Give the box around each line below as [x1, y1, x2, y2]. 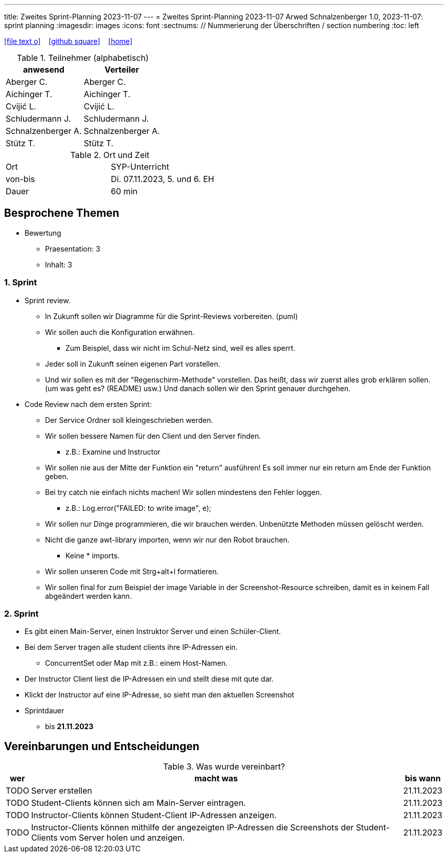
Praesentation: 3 [45, 244, 100, 253]
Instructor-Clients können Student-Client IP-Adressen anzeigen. [31, 810, 277, 821]
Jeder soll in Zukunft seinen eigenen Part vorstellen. [45, 359, 220, 368]
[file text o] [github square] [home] [4, 37, 132, 46]
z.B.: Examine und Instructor [65, 447, 161, 456]
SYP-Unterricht [110, 162, 169, 172]
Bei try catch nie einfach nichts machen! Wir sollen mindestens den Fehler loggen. [45, 487, 322, 497]
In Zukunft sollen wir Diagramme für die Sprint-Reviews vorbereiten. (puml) [45, 311, 298, 321]
